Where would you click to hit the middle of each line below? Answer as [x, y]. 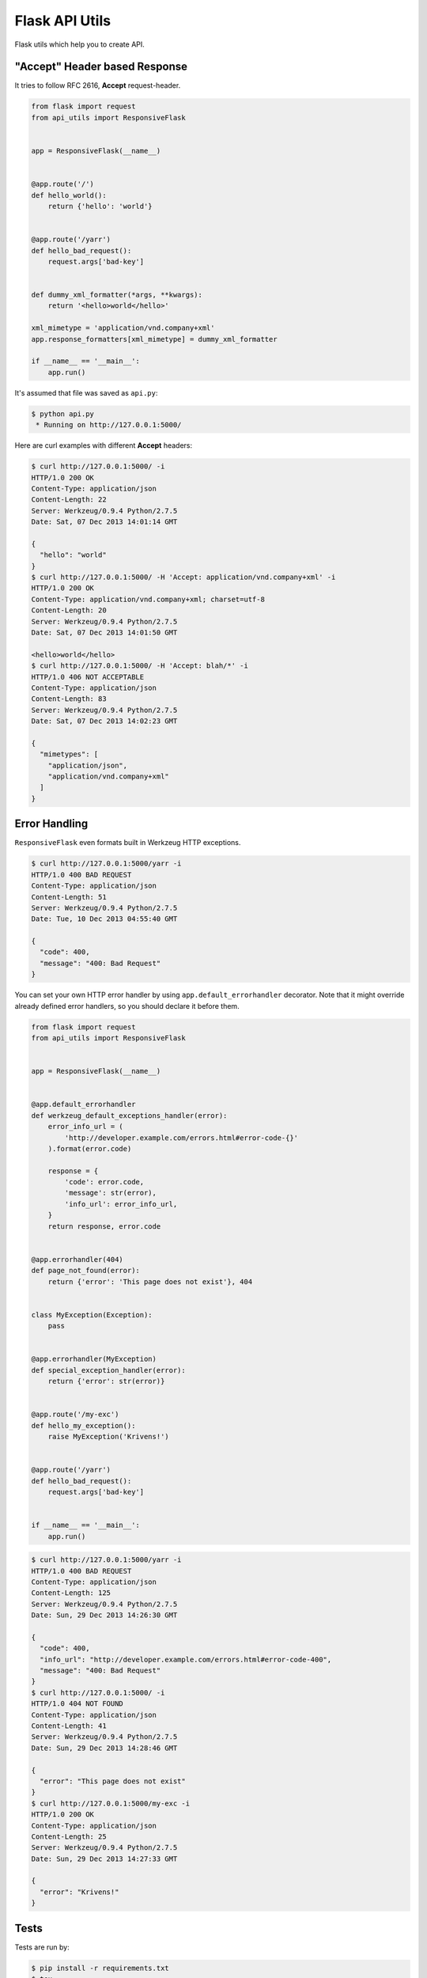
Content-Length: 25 [69, 1836]
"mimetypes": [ [69, 754]
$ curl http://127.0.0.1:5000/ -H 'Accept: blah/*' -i [140, 666]
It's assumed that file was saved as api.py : [86, 392]
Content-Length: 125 [71, 1593]
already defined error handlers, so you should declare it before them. [127, 1006]
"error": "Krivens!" [79, 1892]
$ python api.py [63, 414]
